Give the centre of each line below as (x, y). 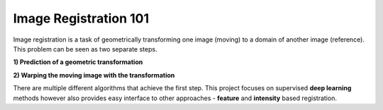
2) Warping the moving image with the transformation (94, 75)
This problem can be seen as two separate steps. (85, 49)
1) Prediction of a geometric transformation (78, 62)
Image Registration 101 (81, 18)
